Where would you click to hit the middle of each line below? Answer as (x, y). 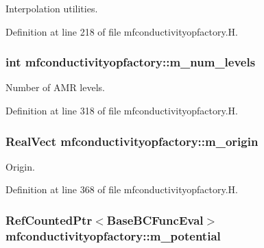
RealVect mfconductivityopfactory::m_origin (132, 141)
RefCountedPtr (49, 220)
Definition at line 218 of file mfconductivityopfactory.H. (122, 31)
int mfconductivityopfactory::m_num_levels (131, 62)
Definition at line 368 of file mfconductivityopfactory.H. (122, 189)
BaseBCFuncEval (155, 220)
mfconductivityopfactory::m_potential (113, 235)
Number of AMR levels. (55, 87)
